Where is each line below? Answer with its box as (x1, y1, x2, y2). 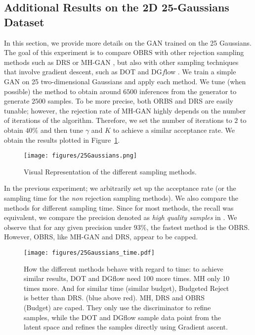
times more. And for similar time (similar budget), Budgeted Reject (24, 282, 229, 293)
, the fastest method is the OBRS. (146, 222, 250, 232)
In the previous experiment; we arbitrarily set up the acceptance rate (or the (4, 183, 236, 193)
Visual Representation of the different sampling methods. (24, 166, 197, 176)
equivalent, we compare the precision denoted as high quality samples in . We (4, 212, 237, 223)
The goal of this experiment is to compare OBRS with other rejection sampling (4, 47, 244, 57)
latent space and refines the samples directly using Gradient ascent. (24, 322, 228, 332)
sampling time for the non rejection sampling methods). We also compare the (4, 192, 239, 203)
